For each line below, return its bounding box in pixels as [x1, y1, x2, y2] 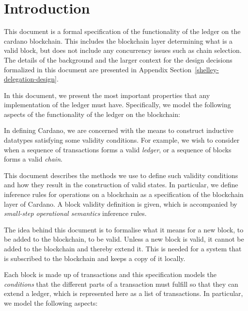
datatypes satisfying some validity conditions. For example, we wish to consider [4, 135, 240, 145]
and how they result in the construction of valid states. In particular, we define [4, 180, 238, 190]
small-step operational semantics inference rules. [4, 208, 147, 218]
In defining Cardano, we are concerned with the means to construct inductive [4, 125, 233, 135]
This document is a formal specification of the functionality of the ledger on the [4, 26, 241, 36]
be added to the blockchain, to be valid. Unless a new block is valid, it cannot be [4, 234, 244, 244]
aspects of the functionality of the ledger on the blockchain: [4, 109, 180, 119]
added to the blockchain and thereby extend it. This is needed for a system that [4, 244, 242, 253]
